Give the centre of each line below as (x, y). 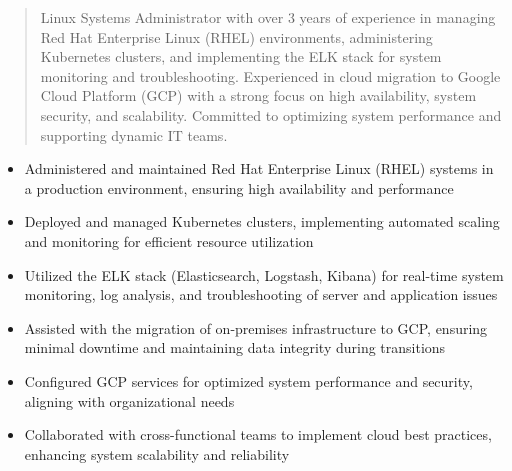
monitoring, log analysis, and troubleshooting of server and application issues (261, 294)
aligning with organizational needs (129, 400)
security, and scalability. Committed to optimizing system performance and (271, 114)
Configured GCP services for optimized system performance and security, (248, 380)
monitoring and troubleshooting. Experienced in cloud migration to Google (270, 75)
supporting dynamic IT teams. (134, 134)
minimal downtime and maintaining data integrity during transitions (235, 347)
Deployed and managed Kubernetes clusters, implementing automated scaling (262, 221)
